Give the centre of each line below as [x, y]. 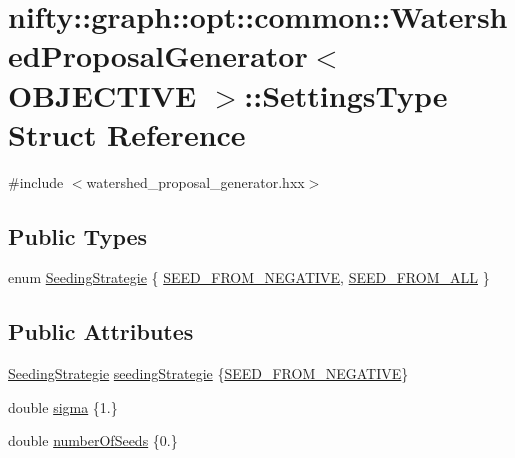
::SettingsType [346, 94]
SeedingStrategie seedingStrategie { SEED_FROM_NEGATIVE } [208, 373]
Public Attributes [101, 331]
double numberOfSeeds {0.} [93, 440]
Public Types [78, 235]
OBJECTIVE [102, 94]
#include [36, 181]
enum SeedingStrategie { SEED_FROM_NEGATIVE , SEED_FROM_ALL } [249, 277]
